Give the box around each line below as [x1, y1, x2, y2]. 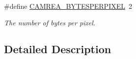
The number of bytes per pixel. [4, 17, 96, 27]
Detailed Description [4, 41, 111, 56]
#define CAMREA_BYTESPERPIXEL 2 [4, 1, 132, 11]
